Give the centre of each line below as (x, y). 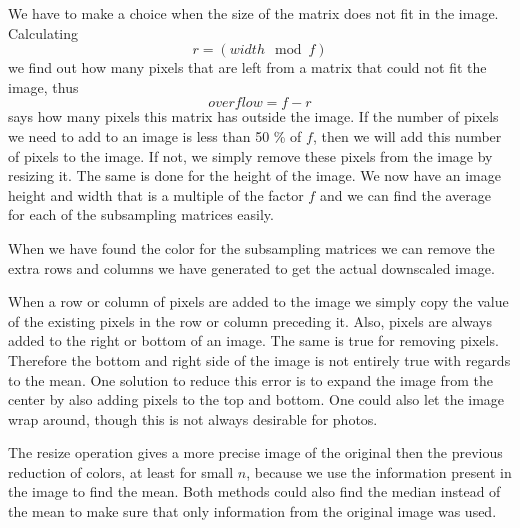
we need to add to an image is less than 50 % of (155, 135)
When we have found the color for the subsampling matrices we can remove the (251, 247)
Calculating (43, 32)
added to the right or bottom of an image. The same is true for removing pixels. (253, 340)
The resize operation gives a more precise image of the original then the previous (255, 452)
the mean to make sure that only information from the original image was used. (252, 511)
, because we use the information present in (379, 471)
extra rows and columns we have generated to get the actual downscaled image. (251, 267)
